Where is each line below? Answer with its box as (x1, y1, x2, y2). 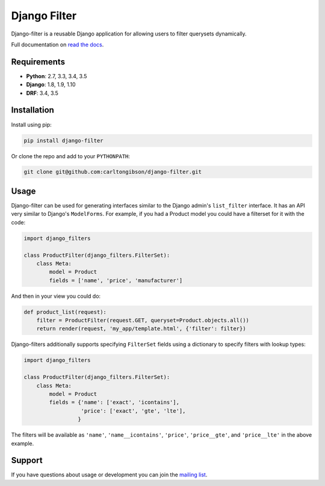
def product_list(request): (23, 309, 107, 315)
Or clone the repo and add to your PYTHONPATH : (11, 152, 131, 159)
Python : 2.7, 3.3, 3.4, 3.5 (26, 72, 87, 79)
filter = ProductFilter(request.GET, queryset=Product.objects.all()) (36, 317, 250, 324)
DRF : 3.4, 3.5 (26, 89, 58, 96)
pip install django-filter (23, 137, 104, 144)
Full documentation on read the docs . (11, 41, 104, 48)
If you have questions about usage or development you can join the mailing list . (11, 471, 208, 478)
